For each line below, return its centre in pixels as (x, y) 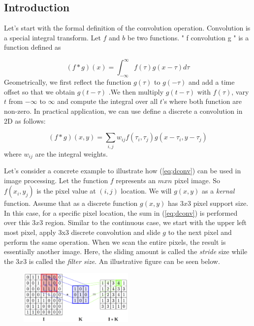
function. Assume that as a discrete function (71, 203)
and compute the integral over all (108, 101)
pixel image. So (197, 180)
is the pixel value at (66, 191)
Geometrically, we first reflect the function (68, 82)
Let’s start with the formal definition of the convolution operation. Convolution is (127, 28)
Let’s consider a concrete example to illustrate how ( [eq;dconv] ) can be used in (123, 171)
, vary (240, 91)
